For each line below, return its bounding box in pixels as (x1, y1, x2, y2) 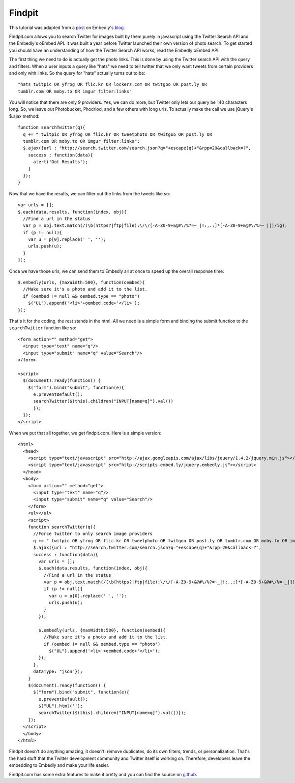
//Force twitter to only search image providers (33, 531, 153, 536)
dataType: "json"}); (33, 669, 83, 674)
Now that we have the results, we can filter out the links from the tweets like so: (9, 190, 171, 196)
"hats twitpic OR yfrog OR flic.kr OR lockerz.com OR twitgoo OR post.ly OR (18, 82, 207, 87)
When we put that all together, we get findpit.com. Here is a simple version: (9, 430, 162, 436)
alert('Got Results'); (33, 159, 88, 165)
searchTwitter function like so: (9, 325, 76, 331)
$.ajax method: (9, 113, 39, 119)
